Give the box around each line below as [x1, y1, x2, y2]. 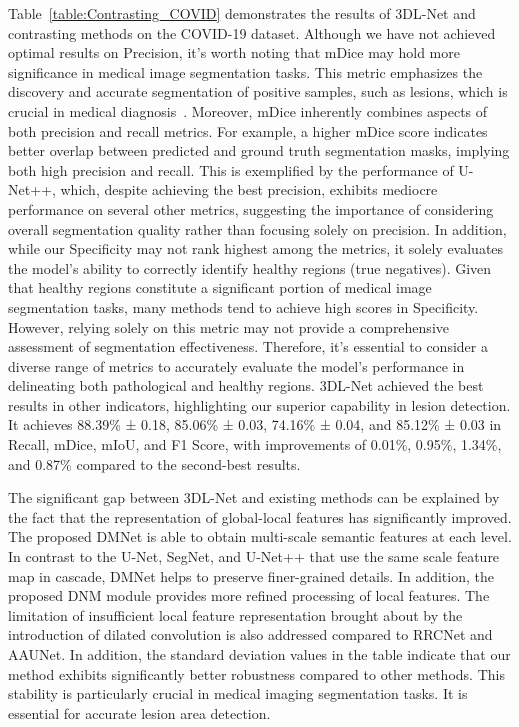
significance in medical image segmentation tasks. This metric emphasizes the [8, 61, 483, 82]
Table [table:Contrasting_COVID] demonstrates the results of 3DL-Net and [8, 3, 476, 23]
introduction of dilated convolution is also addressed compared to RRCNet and [8, 624, 493, 645]
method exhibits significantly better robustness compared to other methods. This [8, 663, 505, 684]
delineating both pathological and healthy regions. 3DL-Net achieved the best [8, 375, 484, 396]
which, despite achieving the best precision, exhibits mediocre [60, 179, 438, 200]
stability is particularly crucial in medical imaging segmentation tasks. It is [8, 683, 468, 704]
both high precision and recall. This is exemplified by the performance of [8, 159, 454, 180]
